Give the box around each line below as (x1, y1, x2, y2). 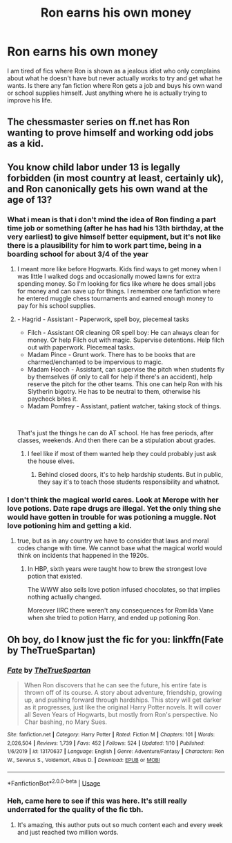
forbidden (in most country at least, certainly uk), (7, 172, 224, 184)
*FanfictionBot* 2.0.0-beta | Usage (7, 777, 101, 787)
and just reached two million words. (17, 828, 119, 836)
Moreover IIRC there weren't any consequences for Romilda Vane (27, 606, 214, 615)
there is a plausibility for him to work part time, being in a (7, 240, 202, 250)
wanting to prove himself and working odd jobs (7, 127, 214, 139)
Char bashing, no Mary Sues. (23, 718, 108, 726)
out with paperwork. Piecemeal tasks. (27, 343, 135, 352)
